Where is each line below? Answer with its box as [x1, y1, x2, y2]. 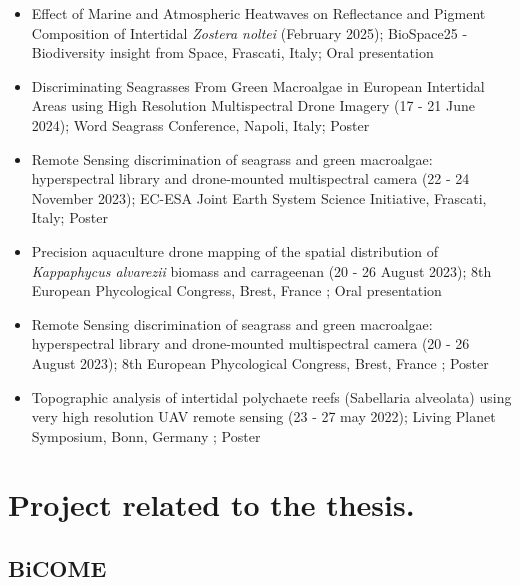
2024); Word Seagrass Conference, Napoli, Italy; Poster [31, 114, 370, 135]
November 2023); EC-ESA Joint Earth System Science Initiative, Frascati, [31, 187, 487, 208]
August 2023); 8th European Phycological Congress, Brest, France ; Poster [31, 352, 489, 373]
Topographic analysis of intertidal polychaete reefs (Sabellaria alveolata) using [31, 386, 512, 407]
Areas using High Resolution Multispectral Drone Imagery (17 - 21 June [31, 95, 476, 116]
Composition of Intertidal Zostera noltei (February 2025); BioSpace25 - [31, 22, 468, 43]
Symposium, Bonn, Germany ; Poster [31, 425, 261, 446]
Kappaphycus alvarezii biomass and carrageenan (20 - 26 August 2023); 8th [31, 260, 492, 281]
